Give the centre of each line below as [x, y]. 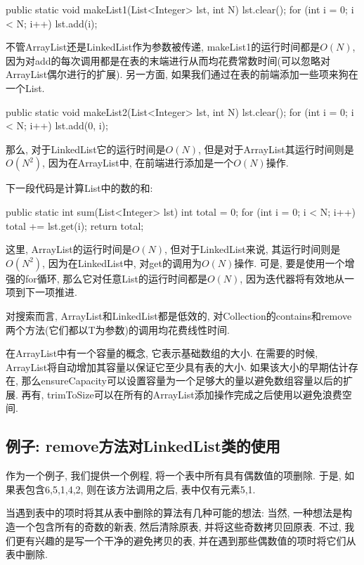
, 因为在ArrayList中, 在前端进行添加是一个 [138, 163]
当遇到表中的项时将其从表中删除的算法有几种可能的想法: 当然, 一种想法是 [174, 513]
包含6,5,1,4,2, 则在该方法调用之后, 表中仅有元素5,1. [140, 489]
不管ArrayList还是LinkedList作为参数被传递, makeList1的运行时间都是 [163, 47]
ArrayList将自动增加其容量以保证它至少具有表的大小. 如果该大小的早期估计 [177, 366]
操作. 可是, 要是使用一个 [290, 262]
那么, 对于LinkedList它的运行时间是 [86, 149]
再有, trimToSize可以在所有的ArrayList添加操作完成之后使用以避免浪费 [182, 394]
